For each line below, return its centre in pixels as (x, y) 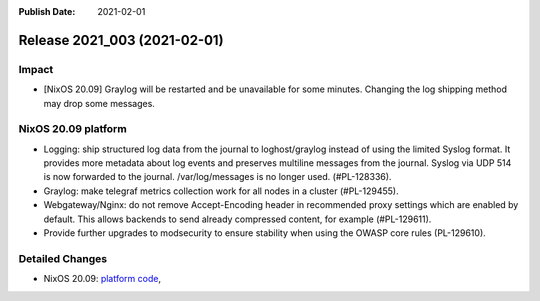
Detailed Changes (63, 258)
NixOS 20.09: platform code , (102, 279)
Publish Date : (47, 11)
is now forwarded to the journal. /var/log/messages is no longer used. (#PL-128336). (217, 177)
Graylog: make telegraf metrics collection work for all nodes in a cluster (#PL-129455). (221, 191)
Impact (36, 69)
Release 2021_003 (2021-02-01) (121, 40)
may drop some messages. (99, 103)
